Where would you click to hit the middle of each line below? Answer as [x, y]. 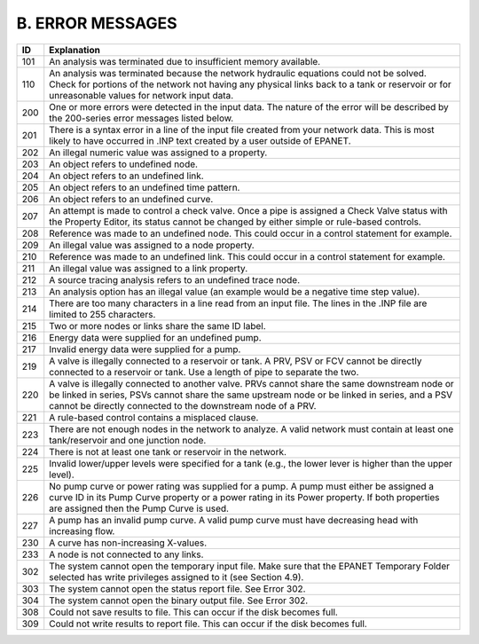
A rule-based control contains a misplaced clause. [154, 417]
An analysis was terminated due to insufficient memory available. [185, 61]
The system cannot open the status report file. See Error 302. [177, 588]
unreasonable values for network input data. [141, 95]
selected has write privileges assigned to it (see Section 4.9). [177, 577]
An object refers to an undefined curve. [131, 199]
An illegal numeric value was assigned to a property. [158, 153]
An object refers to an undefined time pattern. [145, 187]
